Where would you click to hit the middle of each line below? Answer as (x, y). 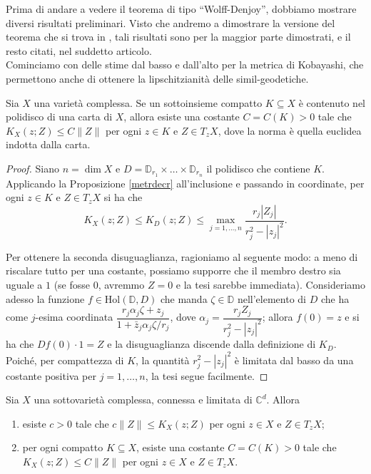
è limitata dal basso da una (294, 360)
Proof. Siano (33, 168)
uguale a (24, 284)
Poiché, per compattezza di (65, 360)
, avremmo (121, 284)
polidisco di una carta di (59, 117)
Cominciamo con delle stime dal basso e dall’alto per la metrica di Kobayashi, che (185, 65)
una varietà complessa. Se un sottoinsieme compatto (148, 102)
